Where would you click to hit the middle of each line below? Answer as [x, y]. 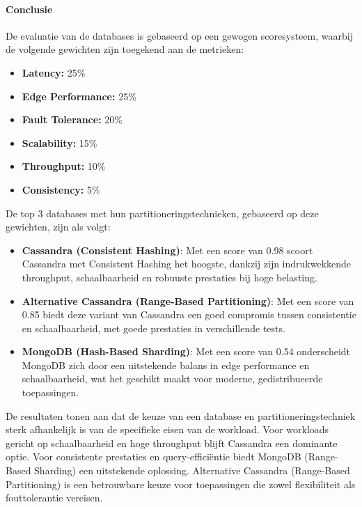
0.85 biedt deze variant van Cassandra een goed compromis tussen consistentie [189, 314]
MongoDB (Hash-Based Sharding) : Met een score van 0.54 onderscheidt [186, 351]
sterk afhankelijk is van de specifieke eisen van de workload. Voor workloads [167, 429]
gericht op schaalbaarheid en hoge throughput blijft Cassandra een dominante [172, 443]
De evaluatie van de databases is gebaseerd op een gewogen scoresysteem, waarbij [179, 35]
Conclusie [29, 9]
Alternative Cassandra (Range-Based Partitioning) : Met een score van [188, 301]
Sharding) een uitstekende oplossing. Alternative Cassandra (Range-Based [192, 470]
